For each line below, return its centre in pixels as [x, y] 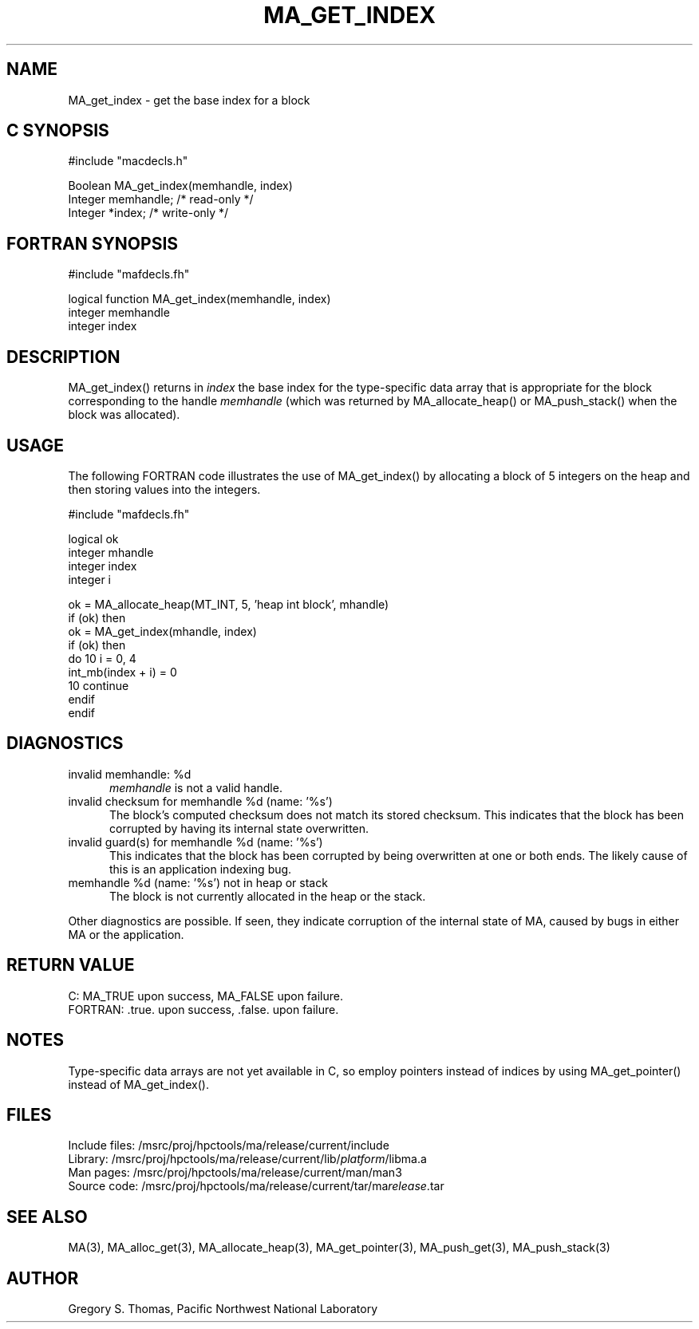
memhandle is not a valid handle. [196, 787]
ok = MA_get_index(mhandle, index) [162, 631]
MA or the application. [126, 934]
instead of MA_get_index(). [138, 1084]
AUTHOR [43, 1278]
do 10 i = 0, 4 [102, 658]
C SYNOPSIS [58, 131]
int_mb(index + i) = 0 [122, 672]
